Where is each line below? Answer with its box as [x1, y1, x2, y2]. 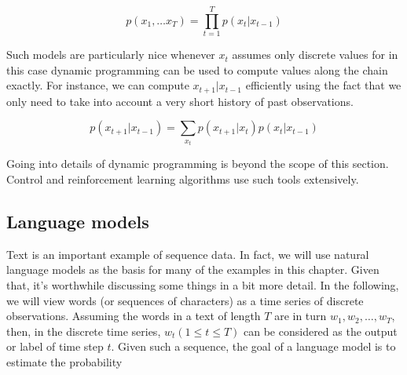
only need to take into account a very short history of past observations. [6, 93, 354, 109]
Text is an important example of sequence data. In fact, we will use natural [6, 246, 369, 262]
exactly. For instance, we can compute [6, 77, 189, 93]
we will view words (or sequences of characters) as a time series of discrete [6, 292, 364, 308]
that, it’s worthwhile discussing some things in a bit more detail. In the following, [6, 276, 399, 293]
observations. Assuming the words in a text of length [6, 308, 261, 324]
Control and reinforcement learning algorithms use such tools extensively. [6, 170, 359, 187]
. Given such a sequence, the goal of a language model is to [111, 338, 396, 355]
